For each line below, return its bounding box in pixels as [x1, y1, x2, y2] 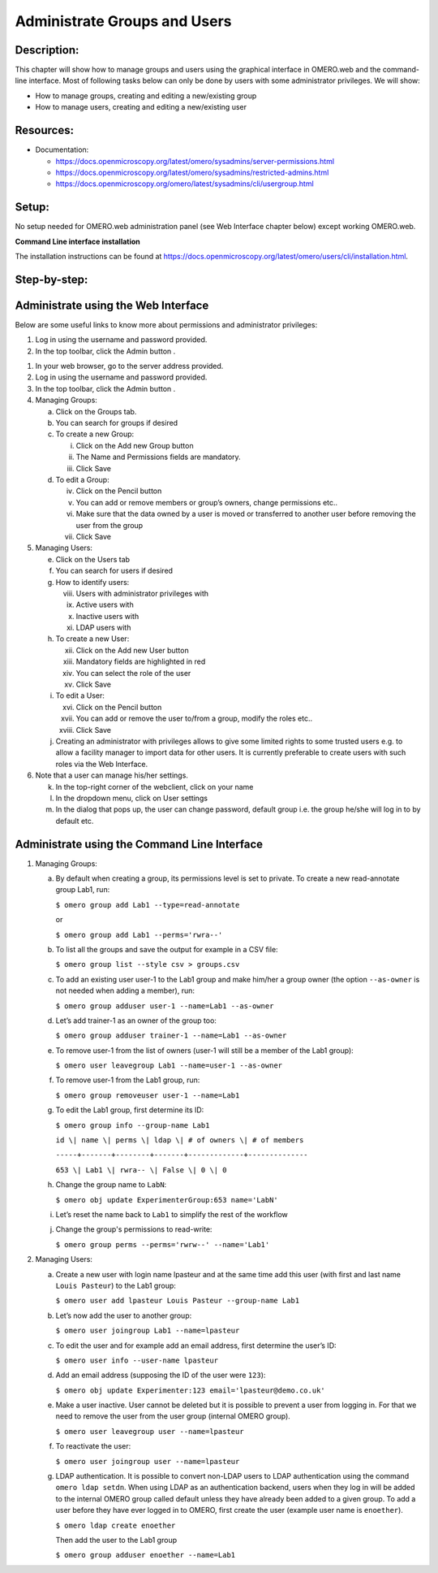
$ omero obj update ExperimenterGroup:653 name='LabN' [55, 1195, 279, 1204]
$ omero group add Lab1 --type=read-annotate [55, 900, 240, 909]
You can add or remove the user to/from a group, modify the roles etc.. [75, 713, 312, 723]
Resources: [15, 123, 75, 137]
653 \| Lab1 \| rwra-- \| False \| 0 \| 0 [55, 1165, 227, 1174]
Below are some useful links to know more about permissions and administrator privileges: [15, 319, 318, 329]
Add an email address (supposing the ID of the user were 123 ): [55, 1370, 266, 1380]
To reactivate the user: [55, 1441, 131, 1451]
